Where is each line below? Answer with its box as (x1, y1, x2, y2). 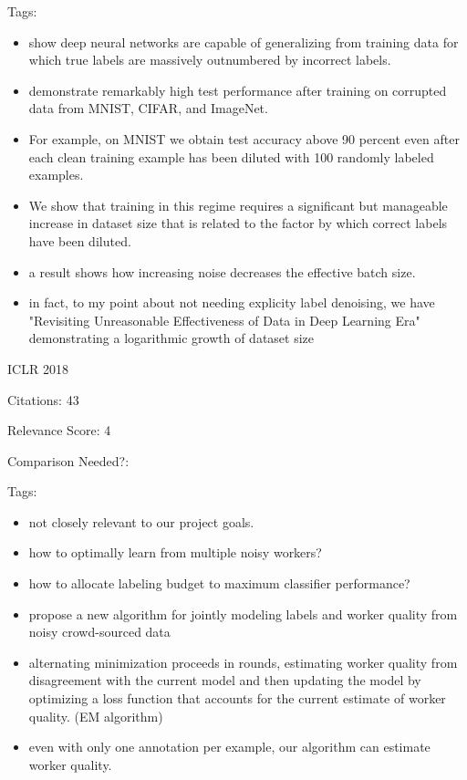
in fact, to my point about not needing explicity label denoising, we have (28, 293, 435, 312)
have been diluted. (28, 231, 131, 250)
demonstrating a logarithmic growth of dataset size (28, 328, 315, 348)
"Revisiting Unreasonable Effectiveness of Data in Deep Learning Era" (28, 310, 420, 329)
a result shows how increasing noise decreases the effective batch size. (28, 262, 416, 281)
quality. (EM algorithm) (28, 706, 163, 725)
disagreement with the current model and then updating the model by (28, 671, 421, 690)
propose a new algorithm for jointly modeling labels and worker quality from (28, 604, 458, 623)
